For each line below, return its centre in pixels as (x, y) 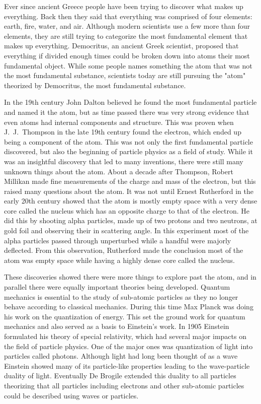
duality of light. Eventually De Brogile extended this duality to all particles (120, 376)
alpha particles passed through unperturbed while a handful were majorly (118, 240)
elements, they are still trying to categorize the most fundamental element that (126, 36)
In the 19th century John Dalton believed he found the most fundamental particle (130, 102)
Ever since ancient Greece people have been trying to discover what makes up (124, 6)
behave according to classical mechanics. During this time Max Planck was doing (129, 307)
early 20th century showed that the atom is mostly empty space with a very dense (131, 201)
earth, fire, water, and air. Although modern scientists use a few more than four (127, 26)
